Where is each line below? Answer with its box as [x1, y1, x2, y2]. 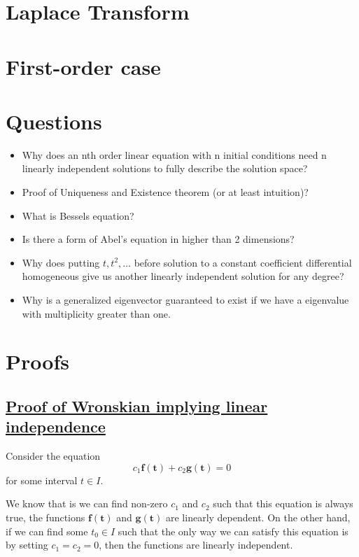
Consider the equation [6, 449, 101, 463]
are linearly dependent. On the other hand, [165, 509, 351, 524]
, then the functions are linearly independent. [99, 537, 293, 552]
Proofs [6, 347, 69, 376]
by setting [6, 537, 48, 552]
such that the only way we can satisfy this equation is [118, 523, 349, 538]
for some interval [6, 472, 78, 487]
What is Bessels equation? [22, 208, 134, 223]
